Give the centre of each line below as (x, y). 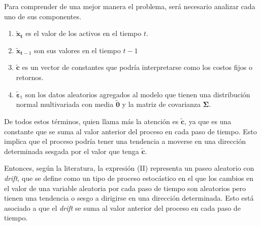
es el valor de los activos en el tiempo (84, 33)
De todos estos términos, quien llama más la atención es (91, 121)
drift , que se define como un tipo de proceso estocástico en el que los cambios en (129, 178)
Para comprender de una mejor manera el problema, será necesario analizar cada (130, 6)
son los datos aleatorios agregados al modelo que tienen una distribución (138, 94)
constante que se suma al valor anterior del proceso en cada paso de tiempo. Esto (130, 131)
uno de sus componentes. (43, 16)
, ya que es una (208, 121)
